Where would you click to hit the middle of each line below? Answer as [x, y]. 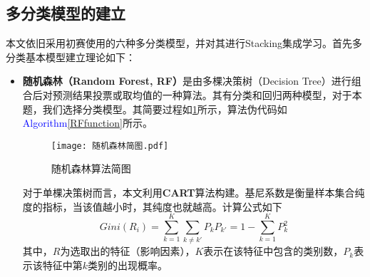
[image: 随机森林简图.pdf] [110, 146]
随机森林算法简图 [91, 168]
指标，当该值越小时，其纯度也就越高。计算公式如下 [162, 206]
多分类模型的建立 [66, 13]
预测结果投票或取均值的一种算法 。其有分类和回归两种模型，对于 [202, 94]
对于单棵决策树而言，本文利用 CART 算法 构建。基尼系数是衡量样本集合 [189, 193]
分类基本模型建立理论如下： [71, 57]
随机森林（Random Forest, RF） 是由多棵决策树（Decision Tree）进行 [187, 81]
